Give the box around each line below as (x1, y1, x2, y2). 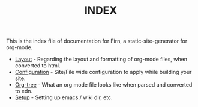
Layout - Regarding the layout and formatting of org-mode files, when (14, 55, 188, 63)
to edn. (14, 88, 33, 95)
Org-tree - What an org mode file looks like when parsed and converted (14, 81, 193, 88)
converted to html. (14, 62, 61, 69)
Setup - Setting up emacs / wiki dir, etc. (14, 94, 113, 101)
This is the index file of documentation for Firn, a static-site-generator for (6, 37, 188, 45)
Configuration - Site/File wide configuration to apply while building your (14, 69, 192, 76)
